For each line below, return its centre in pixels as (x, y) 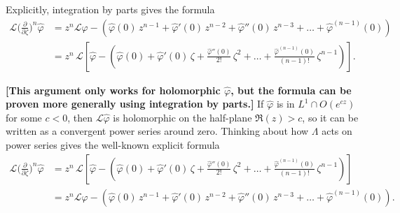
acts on (337, 131)
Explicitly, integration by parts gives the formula (110, 9)
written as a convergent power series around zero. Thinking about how (157, 131)
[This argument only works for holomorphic (113, 90)
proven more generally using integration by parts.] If (135, 104)
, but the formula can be (291, 90)
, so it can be (330, 117)
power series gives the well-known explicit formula (113, 145)
